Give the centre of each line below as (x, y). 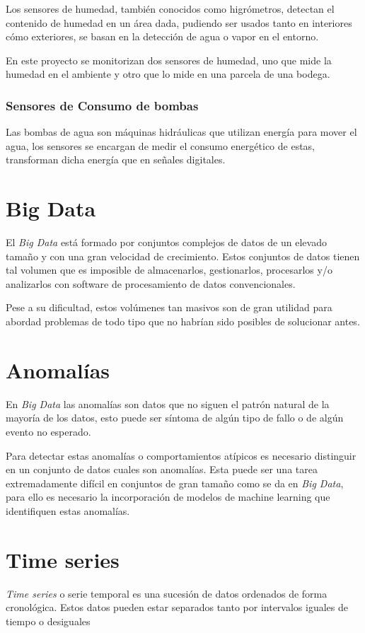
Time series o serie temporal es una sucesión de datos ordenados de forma (167, 593)
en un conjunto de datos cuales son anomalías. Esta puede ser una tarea (162, 469)
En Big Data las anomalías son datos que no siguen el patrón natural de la (168, 403)
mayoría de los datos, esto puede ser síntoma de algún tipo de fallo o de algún (175, 418)
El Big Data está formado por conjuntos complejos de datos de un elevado (166, 242)
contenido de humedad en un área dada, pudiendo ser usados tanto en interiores (179, 22)
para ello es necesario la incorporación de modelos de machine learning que (168, 497)
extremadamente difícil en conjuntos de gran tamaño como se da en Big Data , (175, 483)
